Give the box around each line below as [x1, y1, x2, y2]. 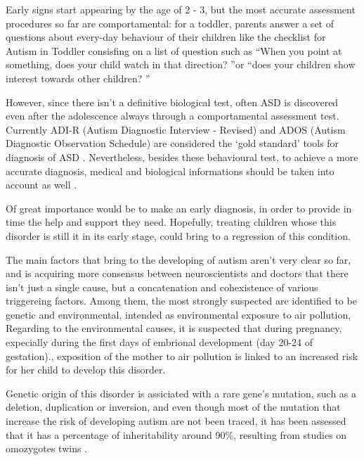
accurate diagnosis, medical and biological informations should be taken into [6, 163, 334, 178]
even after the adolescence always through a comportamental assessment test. [6, 108, 339, 123]
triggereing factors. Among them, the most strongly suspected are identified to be [6, 293, 357, 308]
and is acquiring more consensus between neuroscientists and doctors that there [6, 266, 349, 281]
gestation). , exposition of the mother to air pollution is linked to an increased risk [6, 348, 358, 363]
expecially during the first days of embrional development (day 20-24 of [6, 335, 313, 350]
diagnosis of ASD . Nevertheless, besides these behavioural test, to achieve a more [6, 149, 358, 164]
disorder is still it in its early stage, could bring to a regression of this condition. [6, 228, 351, 243]
